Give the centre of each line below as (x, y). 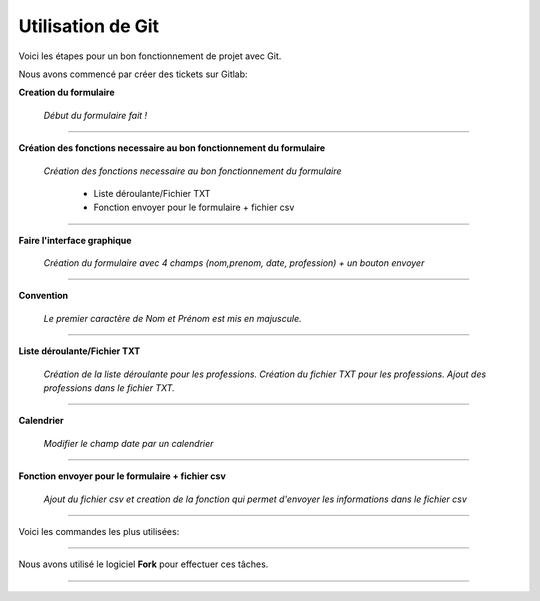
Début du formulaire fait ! (95, 115)
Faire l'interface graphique (75, 240)
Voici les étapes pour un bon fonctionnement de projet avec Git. (150, 56)
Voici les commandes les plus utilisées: (99, 531)
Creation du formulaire (66, 92)
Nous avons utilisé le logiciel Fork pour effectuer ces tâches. (143, 564)
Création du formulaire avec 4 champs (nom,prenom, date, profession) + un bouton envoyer (234, 263)
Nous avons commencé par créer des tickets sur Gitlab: (133, 74)
